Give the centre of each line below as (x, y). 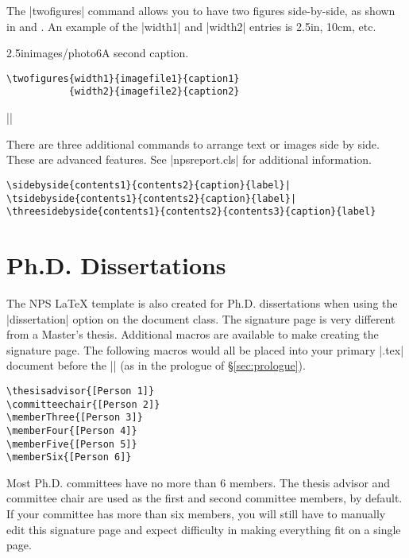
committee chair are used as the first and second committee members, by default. (204, 498)
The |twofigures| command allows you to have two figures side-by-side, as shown (201, 10)
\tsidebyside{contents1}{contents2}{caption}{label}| (152, 198)
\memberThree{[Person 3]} (75, 418)
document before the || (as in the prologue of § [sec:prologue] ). (156, 365)
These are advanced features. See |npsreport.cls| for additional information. (189, 159)
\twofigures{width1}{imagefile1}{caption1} (123, 78)
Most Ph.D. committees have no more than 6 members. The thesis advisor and (199, 482)
